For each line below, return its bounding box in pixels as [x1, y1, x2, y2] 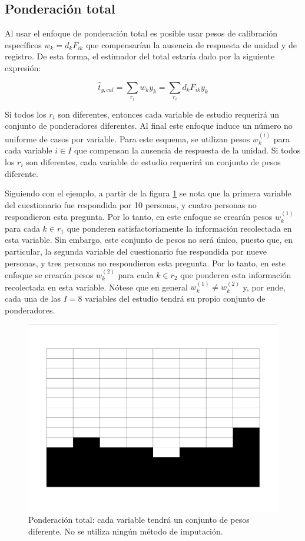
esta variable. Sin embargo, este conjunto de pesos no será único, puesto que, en [5, 233, 293, 246]
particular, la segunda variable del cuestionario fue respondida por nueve [5, 245, 267, 257]
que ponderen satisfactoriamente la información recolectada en [67, 222, 292, 234]
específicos [5, 38, 42, 51]
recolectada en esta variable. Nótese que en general [5, 280, 188, 293]
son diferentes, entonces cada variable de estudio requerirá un [58, 108, 280, 120]
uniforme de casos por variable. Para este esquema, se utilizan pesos [5, 132, 250, 145]
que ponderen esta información [180, 268, 291, 280]
